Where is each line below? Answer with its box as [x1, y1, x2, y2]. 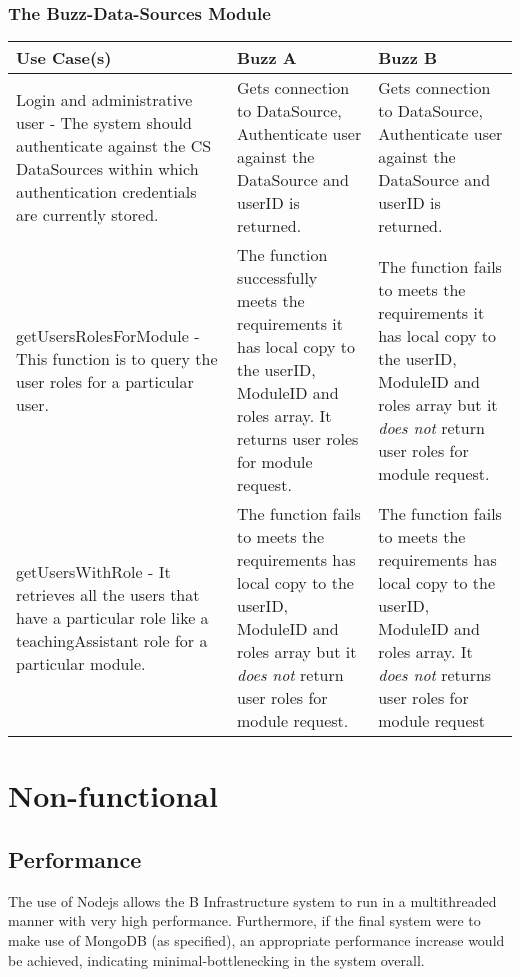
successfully [237, 266, 318, 290]
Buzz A [237, 46, 297, 70]
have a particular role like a [16, 605, 209, 629]
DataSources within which [16, 156, 199, 180]
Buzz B [378, 46, 438, 70]
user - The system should [16, 110, 192, 134]
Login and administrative [16, 87, 193, 111]
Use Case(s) [16, 46, 112, 70]
